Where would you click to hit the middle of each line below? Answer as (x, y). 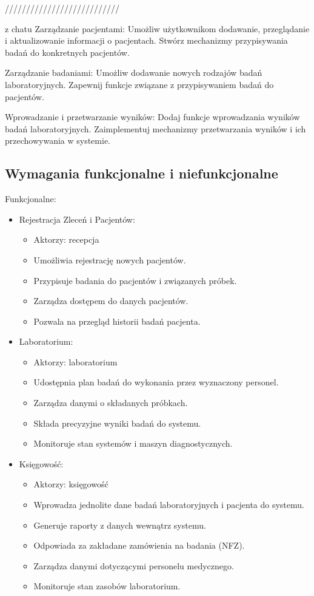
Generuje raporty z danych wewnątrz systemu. (120, 525)
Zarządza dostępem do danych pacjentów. (111, 301)
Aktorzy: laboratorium (75, 361)
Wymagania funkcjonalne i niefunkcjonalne (142, 173)
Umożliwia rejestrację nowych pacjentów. (110, 259)
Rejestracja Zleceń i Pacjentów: (77, 219)
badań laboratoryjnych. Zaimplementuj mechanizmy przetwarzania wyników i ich (155, 128)
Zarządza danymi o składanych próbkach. (111, 403)
